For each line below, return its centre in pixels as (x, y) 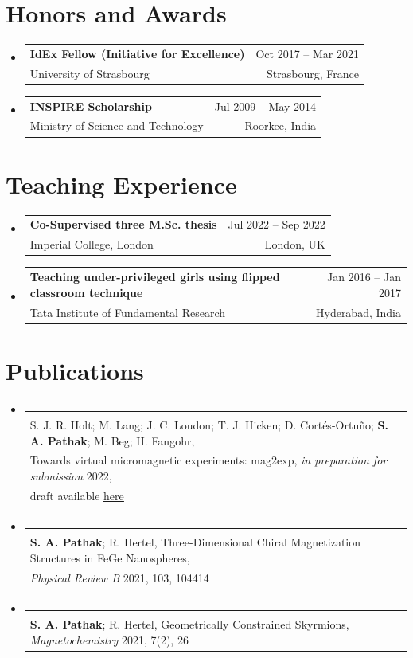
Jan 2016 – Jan (364, 277)
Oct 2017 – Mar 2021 (307, 53)
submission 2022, (71, 476)
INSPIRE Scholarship (91, 106)
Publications (75, 370)
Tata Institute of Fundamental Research (127, 312)
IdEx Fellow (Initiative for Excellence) (137, 53)
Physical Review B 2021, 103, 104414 (119, 577)
